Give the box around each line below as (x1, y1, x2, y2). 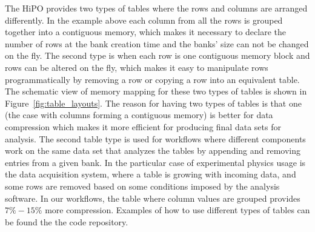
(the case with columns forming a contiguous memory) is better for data (5, 108, 273, 121)
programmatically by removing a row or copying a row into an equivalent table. (5, 73, 300, 85)
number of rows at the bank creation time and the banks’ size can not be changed (5, 37, 309, 50)
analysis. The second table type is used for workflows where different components (5, 132, 306, 145)
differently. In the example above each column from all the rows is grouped (5, 13, 283, 26)
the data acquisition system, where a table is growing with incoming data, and (5, 168, 296, 181)
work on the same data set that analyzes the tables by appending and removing (5, 144, 301, 157)
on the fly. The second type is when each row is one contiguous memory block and (5, 49, 310, 62)
